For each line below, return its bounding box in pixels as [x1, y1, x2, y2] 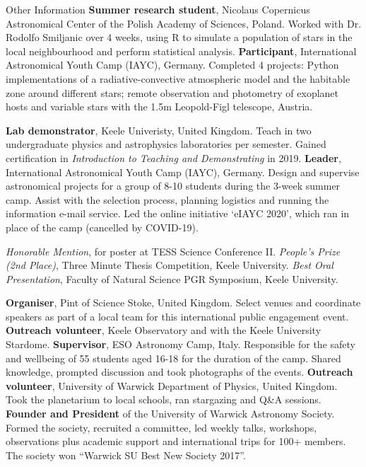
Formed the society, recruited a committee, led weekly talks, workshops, [6, 420, 317, 434]
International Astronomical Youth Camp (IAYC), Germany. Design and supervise [6, 164, 360, 179]
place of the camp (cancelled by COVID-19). [6, 219, 199, 234]
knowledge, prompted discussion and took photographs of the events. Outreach [6, 364, 353, 379]
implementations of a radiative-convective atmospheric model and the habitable [6, 71, 350, 86]
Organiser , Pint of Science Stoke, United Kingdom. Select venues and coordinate [6, 295, 361, 310]
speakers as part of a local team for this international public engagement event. [6, 309, 349, 323]
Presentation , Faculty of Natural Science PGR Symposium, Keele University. [6, 271, 338, 286]
